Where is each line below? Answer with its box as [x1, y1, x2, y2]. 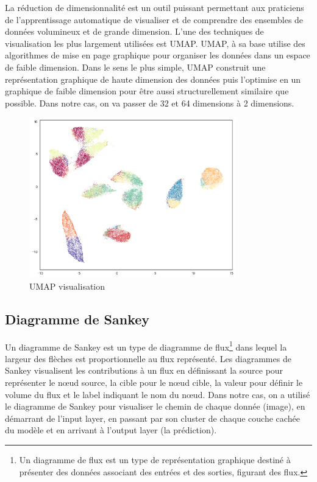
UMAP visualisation [29, 279, 105, 292]
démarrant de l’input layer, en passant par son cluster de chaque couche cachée [5, 411, 300, 424]
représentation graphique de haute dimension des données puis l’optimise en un [5, 72, 301, 85]
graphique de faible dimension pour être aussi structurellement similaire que [5, 85, 289, 97]
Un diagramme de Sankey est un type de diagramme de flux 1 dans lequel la [5, 338, 287, 353]
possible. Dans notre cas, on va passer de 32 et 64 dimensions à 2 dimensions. [5, 96, 294, 109]
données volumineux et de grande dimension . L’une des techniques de [5, 25, 264, 38]
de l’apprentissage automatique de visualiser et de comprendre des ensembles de [5, 13, 304, 26]
